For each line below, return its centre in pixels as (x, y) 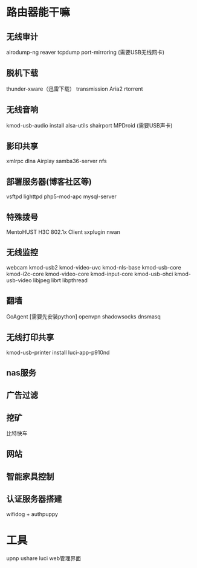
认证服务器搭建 (34, 499)
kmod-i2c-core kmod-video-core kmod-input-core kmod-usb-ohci (90, 274)
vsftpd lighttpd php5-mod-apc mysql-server (61, 196)
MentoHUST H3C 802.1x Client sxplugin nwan (63, 232)
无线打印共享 (30, 337)
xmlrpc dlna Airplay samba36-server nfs (57, 161)
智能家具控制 (30, 476)
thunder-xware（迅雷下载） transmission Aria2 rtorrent (75, 89)
